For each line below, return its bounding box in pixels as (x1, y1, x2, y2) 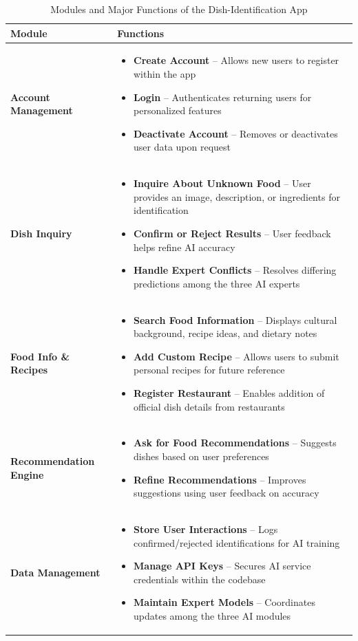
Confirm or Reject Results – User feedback (134, 226, 331, 241)
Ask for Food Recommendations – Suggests (134, 435, 337, 450)
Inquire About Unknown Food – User (134, 176, 311, 191)
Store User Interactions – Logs (134, 522, 278, 536)
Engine (10, 467, 44, 481)
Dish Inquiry (10, 226, 72, 241)
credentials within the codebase (134, 572, 266, 586)
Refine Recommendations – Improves (134, 472, 306, 486)
